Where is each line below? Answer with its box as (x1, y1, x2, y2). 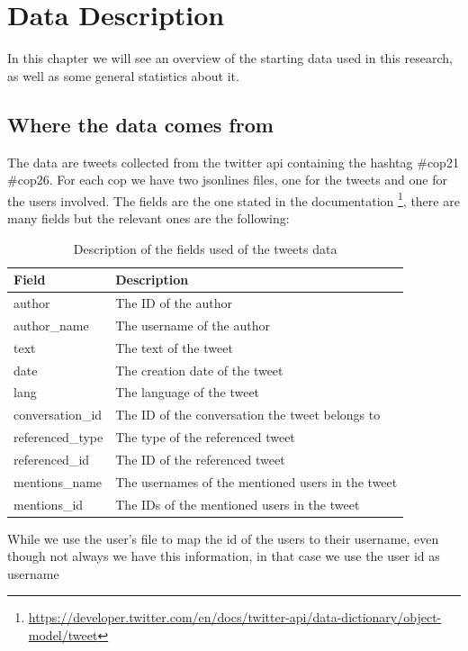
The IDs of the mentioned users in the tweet (115, 494, 360, 513)
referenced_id (13, 449, 90, 468)
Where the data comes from (7, 110, 274, 138)
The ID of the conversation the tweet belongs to (115, 405, 381, 424)
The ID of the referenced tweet (115, 449, 285, 468)
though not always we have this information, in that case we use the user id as (7, 547, 440, 565)
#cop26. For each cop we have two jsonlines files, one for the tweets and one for (7, 170, 447, 189)
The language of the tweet (115, 383, 260, 402)
